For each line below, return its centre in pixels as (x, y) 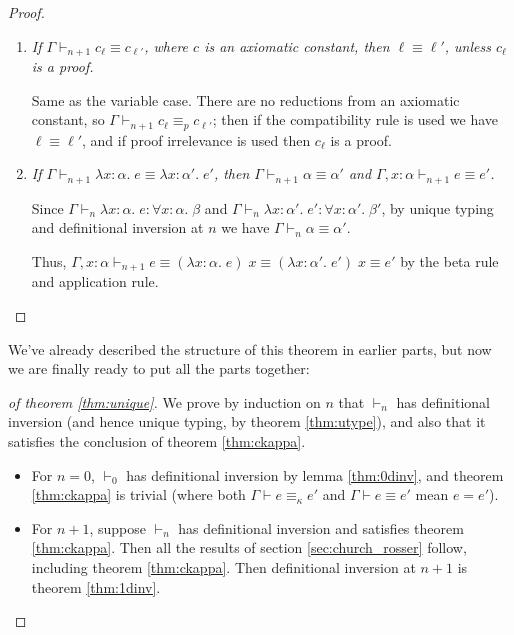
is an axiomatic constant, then (297, 45)
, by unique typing (437, 207)
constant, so (68, 119)
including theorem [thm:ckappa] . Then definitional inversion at (223, 566)
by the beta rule (449, 260)
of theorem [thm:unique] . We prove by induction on (164, 401)
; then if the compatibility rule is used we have (355, 119)
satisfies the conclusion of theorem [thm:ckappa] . (157, 440)
